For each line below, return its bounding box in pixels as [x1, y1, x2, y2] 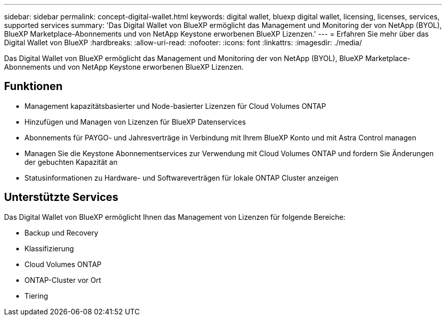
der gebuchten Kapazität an [24, 157, 118, 166]
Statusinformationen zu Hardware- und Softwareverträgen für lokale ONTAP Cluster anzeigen [24, 173, 339, 182]
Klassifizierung [24, 244, 74, 253]
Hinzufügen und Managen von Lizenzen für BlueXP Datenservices [24, 117, 246, 126]
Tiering [24, 291, 48, 300]
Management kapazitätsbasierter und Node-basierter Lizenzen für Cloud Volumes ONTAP [24, 101, 326, 110]
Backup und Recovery [24, 228, 98, 237]
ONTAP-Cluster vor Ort [24, 275, 101, 284]
